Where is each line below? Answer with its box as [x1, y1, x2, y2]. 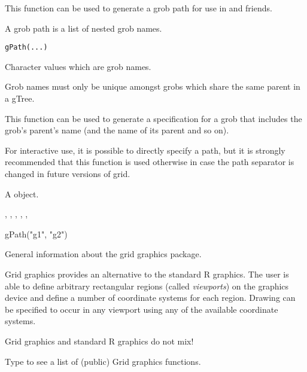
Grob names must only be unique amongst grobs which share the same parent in [5, 80, 300, 93]
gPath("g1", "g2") [5, 227, 68, 240]
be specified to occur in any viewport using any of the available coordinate [5, 303, 278, 315]
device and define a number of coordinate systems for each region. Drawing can [5, 291, 296, 304]
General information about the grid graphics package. [5, 248, 202, 260]
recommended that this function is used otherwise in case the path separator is [5, 155, 294, 168]
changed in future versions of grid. [5, 167, 130, 179]
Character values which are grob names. [5, 60, 151, 72]
